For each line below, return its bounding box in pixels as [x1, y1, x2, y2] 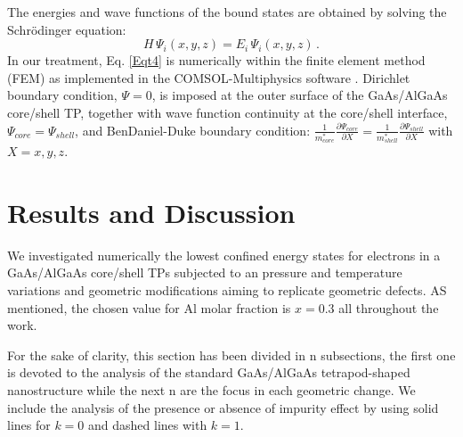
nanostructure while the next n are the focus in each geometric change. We [7, 380, 416, 399]
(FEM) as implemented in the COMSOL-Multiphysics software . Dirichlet [7, 68, 410, 87]
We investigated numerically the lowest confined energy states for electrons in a [7, 245, 441, 264]
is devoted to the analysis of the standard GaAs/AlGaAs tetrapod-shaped [7, 363, 410, 382]
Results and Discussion [7, 194, 296, 230]
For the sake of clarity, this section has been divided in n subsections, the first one [7, 345, 456, 364]
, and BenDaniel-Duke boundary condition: [75, 120, 311, 139]
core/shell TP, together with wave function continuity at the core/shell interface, [7, 103, 448, 121]
